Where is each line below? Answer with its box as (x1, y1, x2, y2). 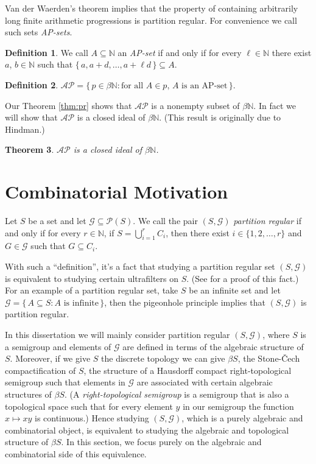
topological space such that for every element (5, 399, 173, 412)
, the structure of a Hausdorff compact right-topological (83, 364, 292, 376)
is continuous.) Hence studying (34, 412, 149, 424)
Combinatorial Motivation (5, 179, 228, 204)
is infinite (63, 298, 99, 308)
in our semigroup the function (183, 399, 294, 412)
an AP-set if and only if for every (118, 46, 242, 58)
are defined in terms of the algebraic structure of (122, 340, 304, 353)
